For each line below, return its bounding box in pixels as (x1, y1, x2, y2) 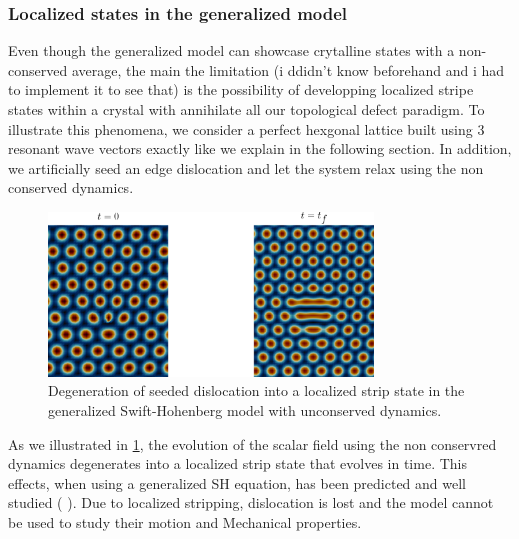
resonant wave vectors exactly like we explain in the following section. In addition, (8, 138, 512, 159)
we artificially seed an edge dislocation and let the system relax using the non (8, 157, 484, 178)
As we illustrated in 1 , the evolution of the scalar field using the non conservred (8, 433, 497, 454)
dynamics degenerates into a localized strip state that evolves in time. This (8, 453, 467, 474)
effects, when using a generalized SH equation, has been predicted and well (8, 472, 467, 493)
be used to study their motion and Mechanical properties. (8, 511, 362, 532)
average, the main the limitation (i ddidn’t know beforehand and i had (71, 59, 505, 80)
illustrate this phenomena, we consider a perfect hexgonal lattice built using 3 (8, 118, 485, 139)
